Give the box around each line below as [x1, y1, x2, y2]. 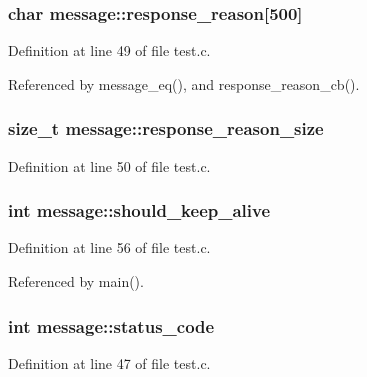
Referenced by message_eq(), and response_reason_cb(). [8, 73, 360, 94]
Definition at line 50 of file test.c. [8, 155, 211, 176]
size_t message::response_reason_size [8, 116, 324, 141]
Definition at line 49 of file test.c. [8, 40, 211, 61]
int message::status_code [8, 313, 215, 338]
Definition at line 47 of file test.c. [8, 352, 211, 373]
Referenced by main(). [8, 271, 144, 292]
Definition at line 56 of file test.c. [8, 237, 211, 258]
